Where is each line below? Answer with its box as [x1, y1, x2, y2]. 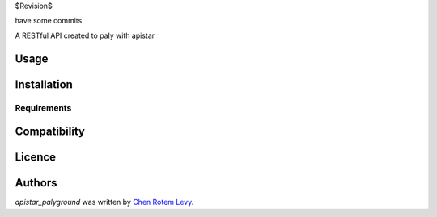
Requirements [15, 102, 72, 113]
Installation [15, 77, 73, 91]
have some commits [15, 16, 83, 26]
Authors [15, 176, 57, 190]
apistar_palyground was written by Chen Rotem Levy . [15, 198, 194, 207]
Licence [15, 150, 57, 165]
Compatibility [15, 125, 85, 139]
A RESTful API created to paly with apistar [15, 31, 155, 40]
